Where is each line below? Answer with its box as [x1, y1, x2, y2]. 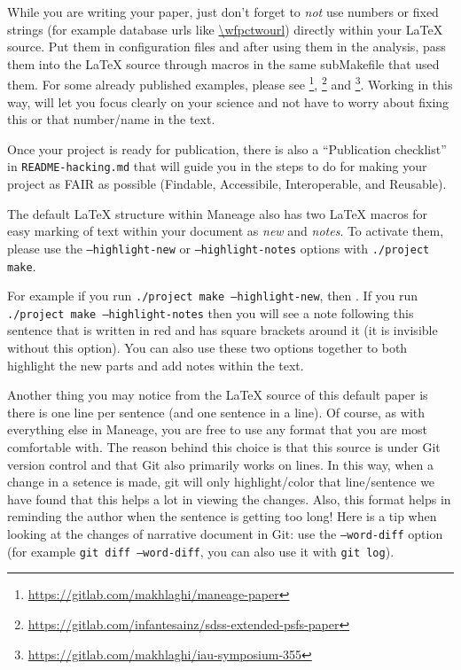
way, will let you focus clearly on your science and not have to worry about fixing [7, 92, 449, 111]
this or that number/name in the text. [7, 110, 215, 129]
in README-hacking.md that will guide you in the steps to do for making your [7, 157, 427, 175]
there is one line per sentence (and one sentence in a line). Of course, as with [7, 402, 426, 421]
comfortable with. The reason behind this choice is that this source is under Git [7, 438, 441, 456]
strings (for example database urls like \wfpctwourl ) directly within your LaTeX [7, 19, 443, 38]
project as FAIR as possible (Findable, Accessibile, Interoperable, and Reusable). [7, 175, 447, 193]
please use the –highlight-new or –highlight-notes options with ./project [7, 238, 430, 257]
